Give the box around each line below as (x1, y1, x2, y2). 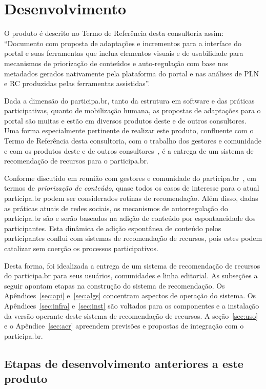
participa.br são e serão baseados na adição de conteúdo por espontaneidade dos (4, 213, 256, 223)
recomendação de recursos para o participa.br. (4, 155, 149, 166)
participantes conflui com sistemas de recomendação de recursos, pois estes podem (4, 233, 262, 243)
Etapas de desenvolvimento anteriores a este (4, 355, 243, 371)
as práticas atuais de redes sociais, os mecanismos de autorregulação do (4, 202, 228, 213)
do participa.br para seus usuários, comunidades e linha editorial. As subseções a (4, 270, 258, 281)
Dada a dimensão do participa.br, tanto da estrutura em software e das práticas (4, 95, 255, 106)
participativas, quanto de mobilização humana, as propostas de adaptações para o (4, 105, 261, 116)
